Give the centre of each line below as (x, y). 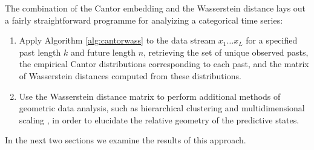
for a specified (272, 40)
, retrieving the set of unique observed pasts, (226, 52)
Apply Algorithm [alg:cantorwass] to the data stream (117, 40)
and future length (103, 52)
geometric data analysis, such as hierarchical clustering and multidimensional (162, 108)
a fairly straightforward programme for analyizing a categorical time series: (144, 20)
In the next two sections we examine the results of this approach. (126, 140)
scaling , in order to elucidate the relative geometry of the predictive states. (159, 119)
